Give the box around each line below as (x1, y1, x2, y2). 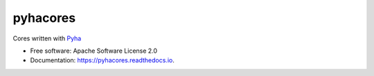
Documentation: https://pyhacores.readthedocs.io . (30, 56, 175, 64)
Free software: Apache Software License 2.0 (30, 47, 158, 55)
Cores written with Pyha (12, 34, 82, 42)
